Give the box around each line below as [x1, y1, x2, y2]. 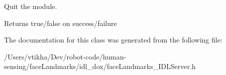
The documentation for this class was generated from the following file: [4, 34, 222, 45]
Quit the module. [4, 1, 57, 11]
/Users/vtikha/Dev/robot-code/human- [4, 51, 127, 61]
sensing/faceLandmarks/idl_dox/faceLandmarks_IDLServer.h [4, 61, 196, 71]
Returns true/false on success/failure [4, 17, 117, 28]
